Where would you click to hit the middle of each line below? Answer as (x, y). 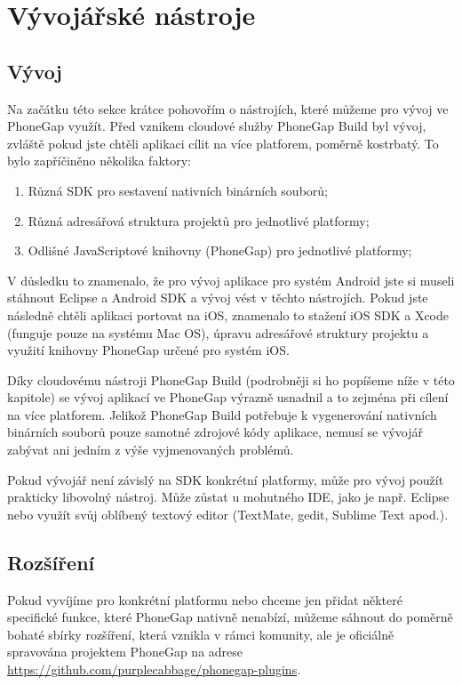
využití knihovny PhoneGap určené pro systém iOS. (148, 350)
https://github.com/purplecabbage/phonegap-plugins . (154, 669)
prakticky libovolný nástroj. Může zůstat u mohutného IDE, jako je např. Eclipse (228, 497)
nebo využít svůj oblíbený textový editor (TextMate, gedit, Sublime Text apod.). (228, 514)
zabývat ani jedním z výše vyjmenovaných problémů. (151, 450)
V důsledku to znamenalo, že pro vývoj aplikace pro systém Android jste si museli (231, 280)
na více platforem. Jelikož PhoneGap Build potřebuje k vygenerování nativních (222, 414)
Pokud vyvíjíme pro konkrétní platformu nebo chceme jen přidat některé (205, 599)
